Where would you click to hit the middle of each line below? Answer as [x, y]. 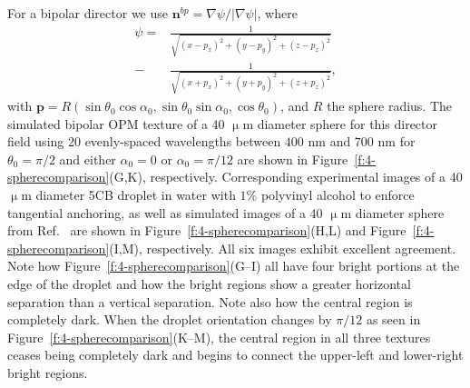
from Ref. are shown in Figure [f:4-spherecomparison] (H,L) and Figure [207, 230]
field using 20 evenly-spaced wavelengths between [144, 141]
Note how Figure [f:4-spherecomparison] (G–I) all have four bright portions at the [234, 266]
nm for [397, 141]
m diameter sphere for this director [340, 123]
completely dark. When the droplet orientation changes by [170, 319]
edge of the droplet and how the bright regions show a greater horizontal [209, 284]
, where [277, 13]
